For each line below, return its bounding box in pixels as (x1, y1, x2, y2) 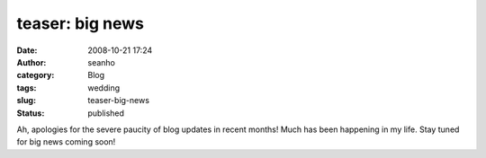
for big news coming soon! (16, 136, 116, 147)
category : (16, 70, 55, 81)
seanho (87, 57, 116, 67)
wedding (87, 82, 121, 93)
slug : (16, 95, 36, 106)
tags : (16, 82, 37, 93)
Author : (16, 57, 47, 67)
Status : (16, 108, 45, 118)
